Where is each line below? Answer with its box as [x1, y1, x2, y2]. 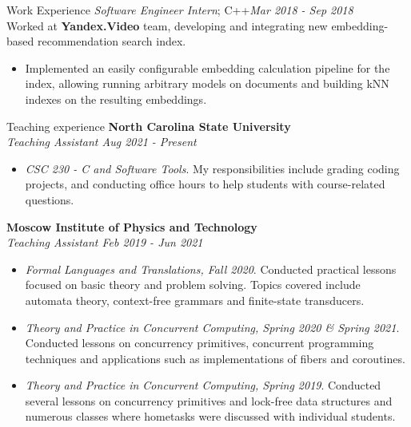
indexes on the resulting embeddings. [25, 90, 207, 107]
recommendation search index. [37, 33, 186, 49]
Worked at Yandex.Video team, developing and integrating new [6, 17, 328, 34]
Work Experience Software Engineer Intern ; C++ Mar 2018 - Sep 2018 [6, 2, 353, 18]
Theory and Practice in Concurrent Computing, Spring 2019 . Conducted [25, 377, 381, 393]
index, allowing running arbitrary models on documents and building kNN [25, 75, 389, 92]
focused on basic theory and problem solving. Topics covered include [25, 276, 361, 293]
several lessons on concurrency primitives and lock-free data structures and [25, 392, 393, 409]
